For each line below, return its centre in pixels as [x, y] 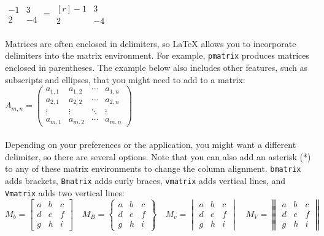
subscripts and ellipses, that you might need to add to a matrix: [125, 79]
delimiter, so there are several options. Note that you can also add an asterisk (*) [158, 156]
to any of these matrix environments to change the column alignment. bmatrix [153, 168]
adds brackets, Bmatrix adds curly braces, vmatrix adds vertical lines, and [145, 181]
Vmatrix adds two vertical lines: [65, 192]
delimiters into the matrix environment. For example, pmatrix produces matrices [157, 55]
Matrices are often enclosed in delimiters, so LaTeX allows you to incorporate [151, 43]
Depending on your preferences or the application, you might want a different [151, 145]
